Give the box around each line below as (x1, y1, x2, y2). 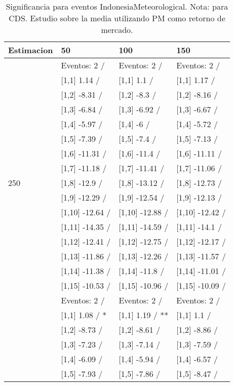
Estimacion (8, 44, 53, 56)
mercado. (101, 24, 133, 35)
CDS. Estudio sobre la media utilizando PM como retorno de (9, 12, 225, 24)
